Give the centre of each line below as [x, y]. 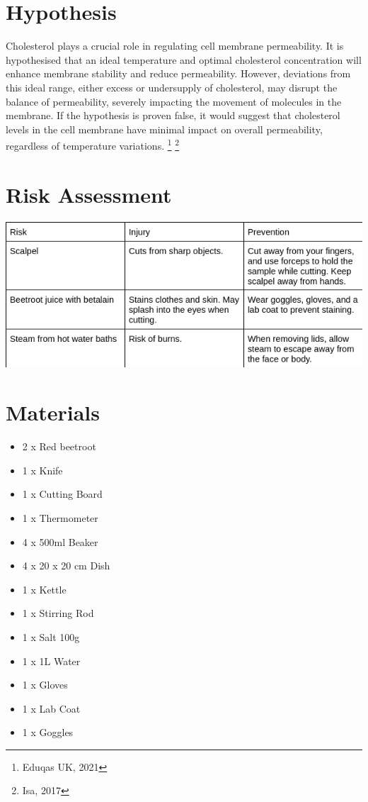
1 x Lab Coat [51, 708]
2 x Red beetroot [59, 446]
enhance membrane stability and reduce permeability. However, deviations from [178, 73]
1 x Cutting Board [62, 494]
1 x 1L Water [51, 661]
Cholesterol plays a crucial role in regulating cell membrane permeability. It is [175, 46]
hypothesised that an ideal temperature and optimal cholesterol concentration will [184, 59]
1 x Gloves [45, 685]
